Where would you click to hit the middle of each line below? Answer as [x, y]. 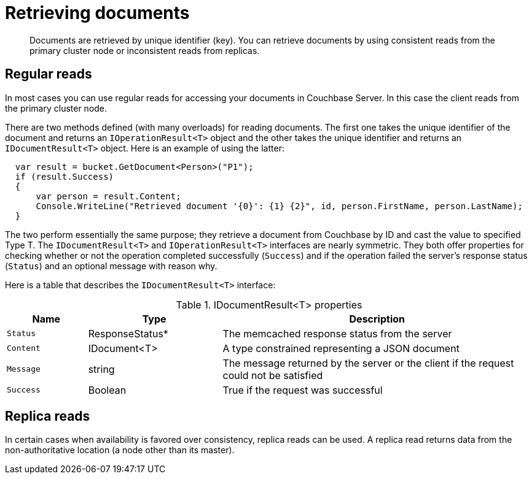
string [101, 369]
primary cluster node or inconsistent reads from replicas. [145, 50]
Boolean [107, 390]
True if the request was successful [303, 390]
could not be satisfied [273, 375]
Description [377, 319]
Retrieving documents [97, 13]
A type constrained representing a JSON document [341, 348]
